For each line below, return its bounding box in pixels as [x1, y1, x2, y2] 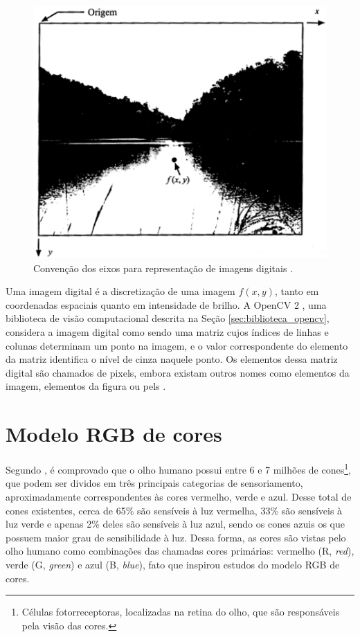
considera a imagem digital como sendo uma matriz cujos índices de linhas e [6, 325, 329, 339]
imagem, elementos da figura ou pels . [6, 379, 166, 393]
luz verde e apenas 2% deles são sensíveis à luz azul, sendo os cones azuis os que [6, 517, 345, 531]
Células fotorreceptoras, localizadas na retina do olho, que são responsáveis [21, 604, 340, 619]
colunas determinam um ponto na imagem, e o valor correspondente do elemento [6, 338, 348, 352]
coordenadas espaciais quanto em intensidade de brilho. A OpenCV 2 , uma [6, 297, 327, 312]
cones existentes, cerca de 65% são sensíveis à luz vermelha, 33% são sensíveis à [6, 503, 343, 517]
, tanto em [274, 284, 319, 298]
